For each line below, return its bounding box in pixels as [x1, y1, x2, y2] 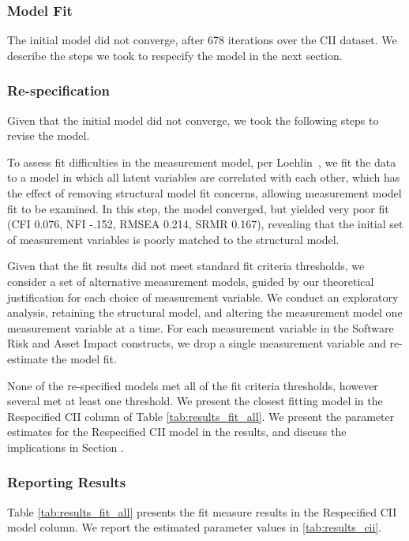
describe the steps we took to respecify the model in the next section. [7, 47, 343, 63]
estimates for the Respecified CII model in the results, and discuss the [7, 423, 347, 440]
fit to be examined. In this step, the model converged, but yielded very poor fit [7, 200, 389, 216]
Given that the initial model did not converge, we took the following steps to [7, 111, 379, 128]
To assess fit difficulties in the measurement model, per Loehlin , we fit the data [7, 153, 396, 170]
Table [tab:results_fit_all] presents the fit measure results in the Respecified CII [7, 503, 397, 520]
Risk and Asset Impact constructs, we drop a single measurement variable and [7, 335, 386, 351]
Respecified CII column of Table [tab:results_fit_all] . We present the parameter [7, 408, 395, 424]
